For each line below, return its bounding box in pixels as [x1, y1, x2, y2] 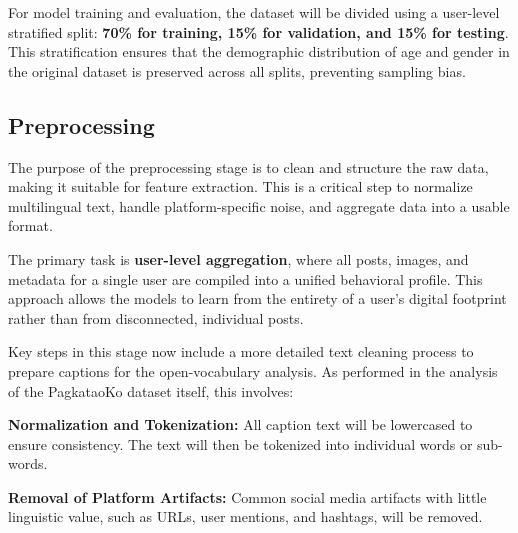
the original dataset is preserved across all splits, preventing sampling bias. [8, 60, 466, 81]
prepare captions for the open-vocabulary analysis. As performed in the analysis [8, 360, 498, 381]
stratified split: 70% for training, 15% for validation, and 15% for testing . [8, 21, 509, 42]
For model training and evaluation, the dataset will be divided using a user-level [8, 2, 500, 22]
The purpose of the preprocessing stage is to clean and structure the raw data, [8, 156, 489, 177]
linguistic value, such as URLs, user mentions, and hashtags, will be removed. [8, 506, 483, 527]
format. [8, 215, 53, 236]
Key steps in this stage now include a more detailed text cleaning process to [8, 341, 474, 362]
